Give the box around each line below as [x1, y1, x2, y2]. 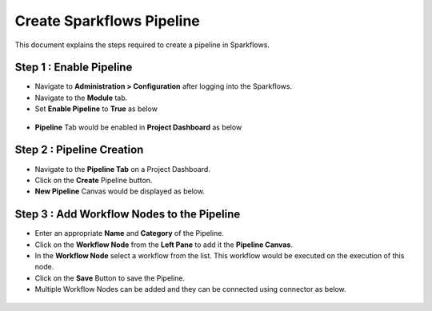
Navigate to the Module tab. [34, 93, 128, 102]
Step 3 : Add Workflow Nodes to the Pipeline [14, 208, 241, 221]
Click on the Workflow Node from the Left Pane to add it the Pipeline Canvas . [34, 240, 294, 249]
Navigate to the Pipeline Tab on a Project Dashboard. [34, 164, 211, 173]
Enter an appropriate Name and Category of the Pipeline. [34, 229, 224, 238]
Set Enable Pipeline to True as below [34, 104, 158, 114]
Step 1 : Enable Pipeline [14, 61, 133, 74]
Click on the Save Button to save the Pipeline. [34, 273, 186, 283]
